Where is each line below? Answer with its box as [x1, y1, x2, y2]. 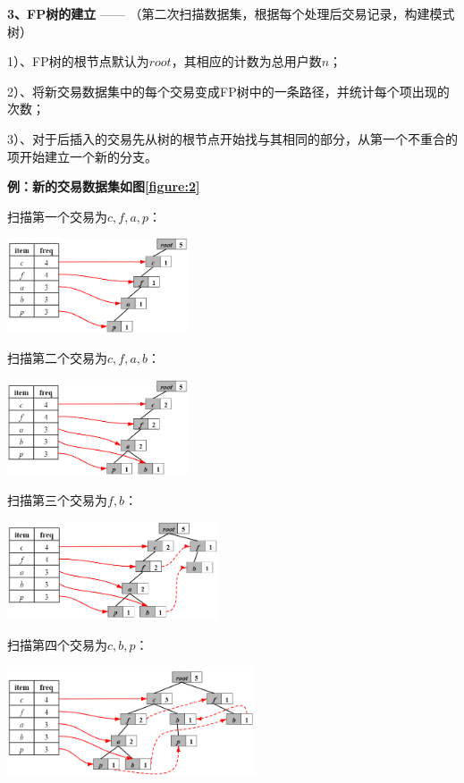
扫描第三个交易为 [7, 491, 107, 509]
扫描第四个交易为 [7, 635, 107, 653]
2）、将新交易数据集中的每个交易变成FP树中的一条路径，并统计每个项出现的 [7, 81, 450, 100]
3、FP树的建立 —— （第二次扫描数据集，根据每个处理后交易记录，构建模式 [7, 4, 455, 22]
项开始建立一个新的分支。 [7, 147, 157, 165]
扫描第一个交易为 [7, 206, 107, 225]
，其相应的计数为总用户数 [171, 52, 322, 71]
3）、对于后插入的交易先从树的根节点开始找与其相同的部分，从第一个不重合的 [7, 129, 458, 147]
